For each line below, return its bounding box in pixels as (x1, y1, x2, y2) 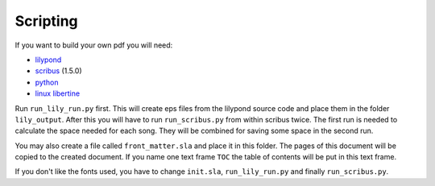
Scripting (14, 12, 78, 30)
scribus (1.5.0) (35, 66, 82, 76)
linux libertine (35, 89, 81, 98)
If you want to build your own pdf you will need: (14, 40, 173, 50)
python (35, 77, 59, 87)
